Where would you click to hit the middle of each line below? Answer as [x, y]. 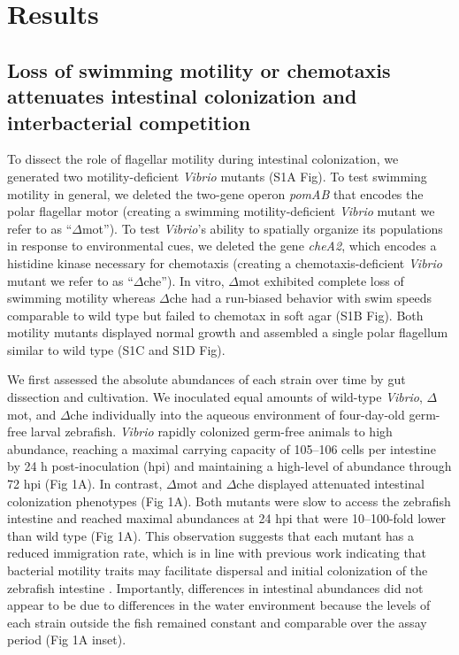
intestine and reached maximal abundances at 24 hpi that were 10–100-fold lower [227, 518]
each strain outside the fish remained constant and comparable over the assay [217, 622]
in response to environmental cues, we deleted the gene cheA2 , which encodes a [222, 246]
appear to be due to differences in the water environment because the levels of [219, 605]
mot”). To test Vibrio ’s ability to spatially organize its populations [262, 228]
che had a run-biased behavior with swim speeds [301, 298]
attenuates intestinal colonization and [182, 96]
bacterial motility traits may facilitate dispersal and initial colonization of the [218, 570]
